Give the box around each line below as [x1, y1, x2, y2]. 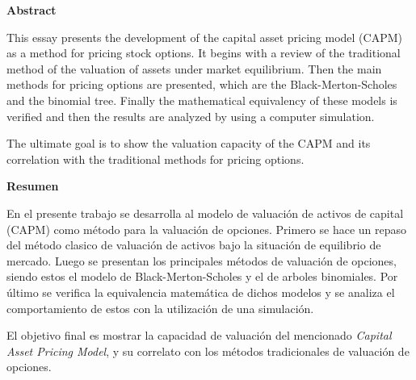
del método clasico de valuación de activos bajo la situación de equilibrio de [6, 236, 381, 253]
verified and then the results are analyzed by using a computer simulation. [6, 107, 375, 124]
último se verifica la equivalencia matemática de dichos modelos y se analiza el [6, 283, 395, 300]
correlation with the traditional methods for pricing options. [6, 150, 305, 167]
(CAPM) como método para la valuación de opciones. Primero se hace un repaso [6, 220, 407, 237]
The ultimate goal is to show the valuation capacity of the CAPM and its [6, 135, 371, 152]
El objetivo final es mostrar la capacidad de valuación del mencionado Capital [6, 327, 392, 344]
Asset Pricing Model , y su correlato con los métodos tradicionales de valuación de [6, 342, 410, 359]
